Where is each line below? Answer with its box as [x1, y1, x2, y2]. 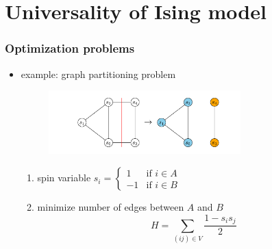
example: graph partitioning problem [21, 66, 176, 81]
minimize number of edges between [37, 200, 184, 214]
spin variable [37, 170, 91, 185]
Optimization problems [5, 40, 135, 57]
